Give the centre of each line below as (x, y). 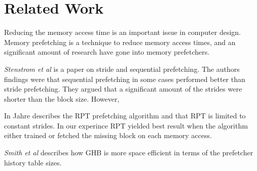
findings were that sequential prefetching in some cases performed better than (125, 79)
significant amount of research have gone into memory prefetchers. (107, 52)
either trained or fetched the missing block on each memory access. (108, 135)
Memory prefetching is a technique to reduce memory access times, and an (120, 42)
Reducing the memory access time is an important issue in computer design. (122, 32)
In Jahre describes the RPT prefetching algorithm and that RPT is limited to (125, 116)
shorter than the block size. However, (62, 98)
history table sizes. (33, 162)
